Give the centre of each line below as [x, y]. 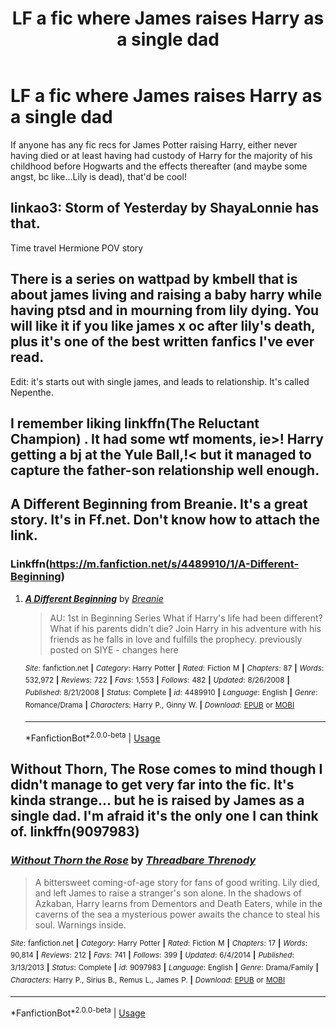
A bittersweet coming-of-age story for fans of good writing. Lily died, [177, 882]
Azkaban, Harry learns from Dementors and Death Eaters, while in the [178, 903]
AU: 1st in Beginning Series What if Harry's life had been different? [186, 618]
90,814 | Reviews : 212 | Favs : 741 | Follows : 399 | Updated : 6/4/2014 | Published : [152, 955]
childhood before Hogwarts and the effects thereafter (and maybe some [159, 166]
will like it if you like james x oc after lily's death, [163, 326]
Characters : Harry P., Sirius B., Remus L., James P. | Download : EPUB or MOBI [148, 980]
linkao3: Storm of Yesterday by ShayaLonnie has [165, 208]
